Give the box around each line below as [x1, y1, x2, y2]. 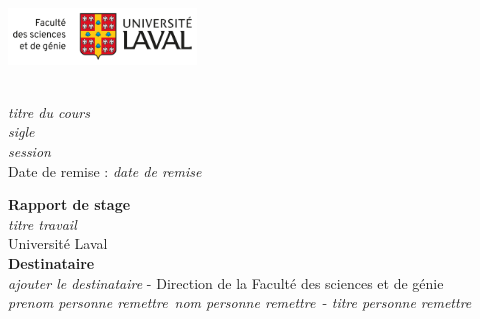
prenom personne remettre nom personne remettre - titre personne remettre [8, 292, 472, 313]
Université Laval [8, 233, 108, 254]
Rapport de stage [8, 194, 131, 215]
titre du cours [8, 101, 90, 122]
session [8, 141, 51, 162]
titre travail [8, 213, 77, 234]
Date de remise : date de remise [8, 160, 202, 181]
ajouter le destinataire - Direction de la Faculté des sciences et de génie [8, 272, 444, 293]
